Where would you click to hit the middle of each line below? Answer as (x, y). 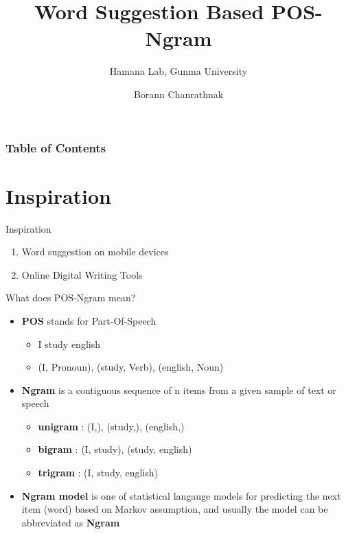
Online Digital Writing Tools (82, 274)
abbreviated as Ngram (71, 522)
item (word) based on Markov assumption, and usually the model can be (175, 509)
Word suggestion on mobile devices (95, 252)
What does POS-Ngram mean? (71, 298)
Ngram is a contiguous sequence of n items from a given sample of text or (179, 390)
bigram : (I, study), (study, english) (115, 449)
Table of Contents (56, 147)
